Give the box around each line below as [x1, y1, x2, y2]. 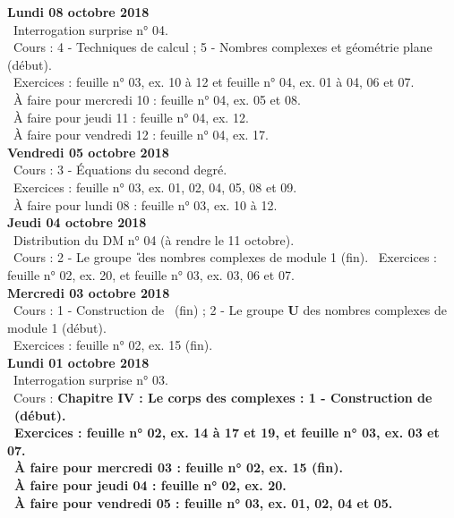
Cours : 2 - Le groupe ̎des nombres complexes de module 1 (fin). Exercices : [13, 248, 437, 267]
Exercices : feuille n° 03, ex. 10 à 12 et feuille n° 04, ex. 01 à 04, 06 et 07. [13, 72, 415, 91]
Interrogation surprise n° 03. [13, 370, 168, 389]
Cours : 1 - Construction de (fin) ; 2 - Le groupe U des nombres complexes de [13, 301, 448, 319]
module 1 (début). [7, 318, 107, 336]
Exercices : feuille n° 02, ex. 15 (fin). [13, 335, 213, 354]
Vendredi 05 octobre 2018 [7, 142, 169, 161]
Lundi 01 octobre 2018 [7, 352, 150, 371]
